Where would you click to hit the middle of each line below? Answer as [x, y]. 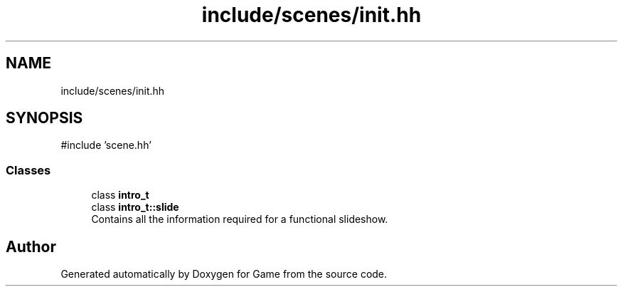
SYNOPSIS [44, 118]
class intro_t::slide [135, 207]
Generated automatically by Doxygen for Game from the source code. [224, 274]
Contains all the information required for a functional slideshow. [240, 219]
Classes [28, 170]
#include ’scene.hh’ [106, 145]
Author [31, 246]
